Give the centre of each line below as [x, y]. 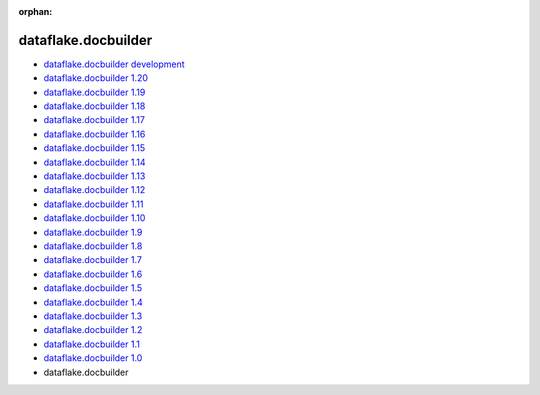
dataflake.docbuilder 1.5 [93, 288]
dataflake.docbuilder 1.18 [94, 106]
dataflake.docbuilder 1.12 [94, 190]
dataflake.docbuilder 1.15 [94, 148]
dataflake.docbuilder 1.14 [94, 162]
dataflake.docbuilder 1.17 [94, 120]
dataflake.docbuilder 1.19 [94, 92]
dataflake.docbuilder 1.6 [93, 274]
